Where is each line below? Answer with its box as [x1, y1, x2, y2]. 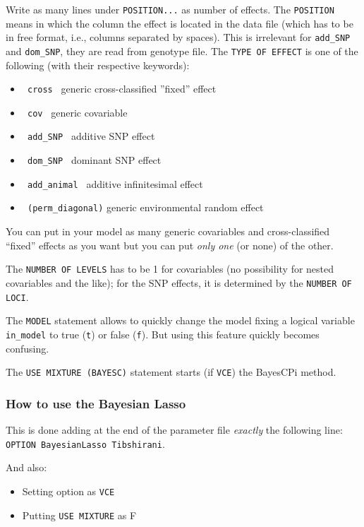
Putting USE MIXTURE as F [22, 507, 137, 522]
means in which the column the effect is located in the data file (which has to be [6, 16, 353, 30]
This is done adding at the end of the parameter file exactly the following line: [6, 422, 343, 437]
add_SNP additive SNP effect [27, 129, 155, 143]
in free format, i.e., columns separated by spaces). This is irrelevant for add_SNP [6, 30, 351, 45]
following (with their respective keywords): [6, 57, 190, 72]
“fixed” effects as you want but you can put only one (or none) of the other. [6, 237, 334, 252]
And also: [6, 460, 47, 475]
